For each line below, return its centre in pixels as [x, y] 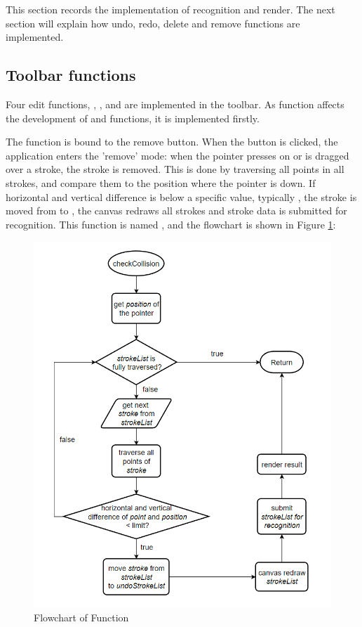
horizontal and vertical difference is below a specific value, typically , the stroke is [181, 196]
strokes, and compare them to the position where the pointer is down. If [161, 182]
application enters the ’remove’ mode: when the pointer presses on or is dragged [177, 155]
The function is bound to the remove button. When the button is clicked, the [172, 142]
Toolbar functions [71, 75]
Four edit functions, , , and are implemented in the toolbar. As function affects [175, 104]
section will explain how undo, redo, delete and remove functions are [153, 23]
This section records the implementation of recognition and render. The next [170, 9]
